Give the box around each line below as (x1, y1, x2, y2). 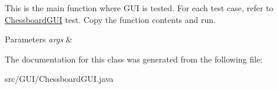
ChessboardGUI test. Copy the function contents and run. (5, 13, 216, 25)
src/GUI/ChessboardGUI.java (5, 72, 114, 85)
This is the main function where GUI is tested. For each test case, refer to (5, 2, 274, 14)
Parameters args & (5, 33, 72, 45)
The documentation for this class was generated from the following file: (5, 52, 263, 65)
